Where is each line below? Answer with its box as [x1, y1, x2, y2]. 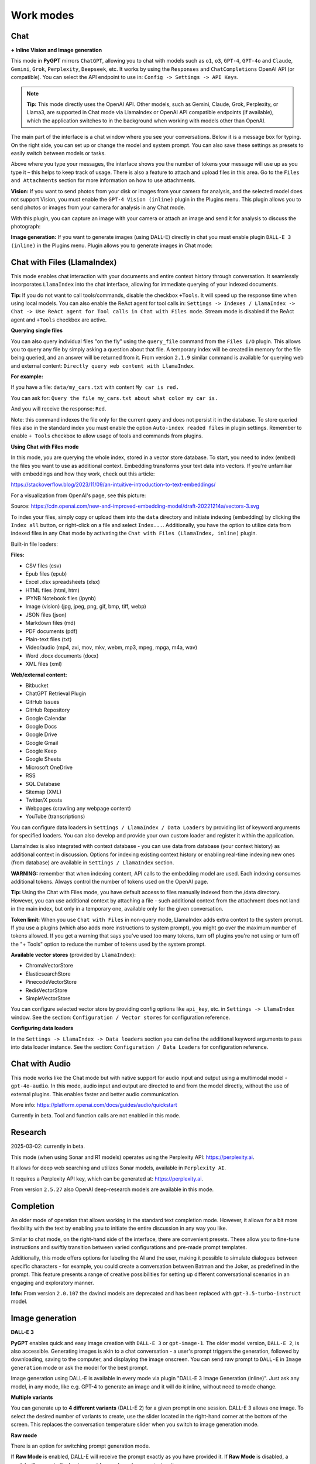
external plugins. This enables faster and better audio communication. [11, 1090, 180, 1097]
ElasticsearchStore [25, 970, 71, 977]
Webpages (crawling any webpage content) [25, 805, 131, 812]
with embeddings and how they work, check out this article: [11, 470, 155, 477]
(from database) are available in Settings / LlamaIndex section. [11, 859, 174, 866]
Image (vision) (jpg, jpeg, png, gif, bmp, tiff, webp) [25, 603, 146, 610]
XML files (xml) [25, 661, 63, 668]
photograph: [11, 223, 41, 230]
